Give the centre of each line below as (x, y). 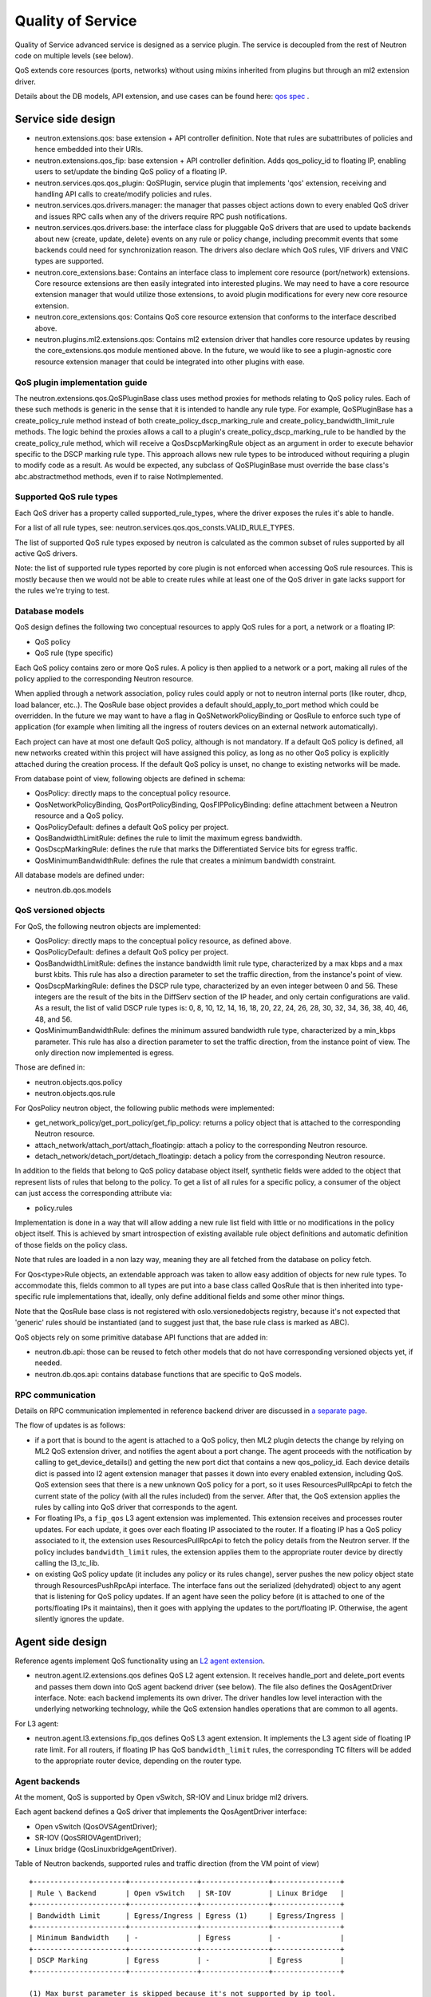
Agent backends (47, 1781)
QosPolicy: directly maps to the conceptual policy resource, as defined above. (163, 941)
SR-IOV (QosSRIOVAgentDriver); (88, 1838)
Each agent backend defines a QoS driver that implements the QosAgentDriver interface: (161, 1812)
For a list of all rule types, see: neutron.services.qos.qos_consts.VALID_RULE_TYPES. (155, 528)
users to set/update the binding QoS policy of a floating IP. (131, 172)
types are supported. (69, 261)
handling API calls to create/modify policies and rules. (123, 194)
